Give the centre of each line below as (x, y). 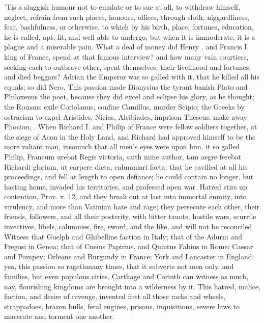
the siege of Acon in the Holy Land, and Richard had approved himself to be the (130, 136)
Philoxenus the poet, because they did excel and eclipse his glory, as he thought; (129, 97)
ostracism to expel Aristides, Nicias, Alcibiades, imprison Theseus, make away (126, 116)
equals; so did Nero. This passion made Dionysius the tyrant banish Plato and (126, 86)
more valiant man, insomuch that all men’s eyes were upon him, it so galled (122, 146)
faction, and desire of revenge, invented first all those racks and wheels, (115, 296)
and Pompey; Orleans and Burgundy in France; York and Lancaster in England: (129, 256)
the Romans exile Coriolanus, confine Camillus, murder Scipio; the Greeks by (124, 106)
